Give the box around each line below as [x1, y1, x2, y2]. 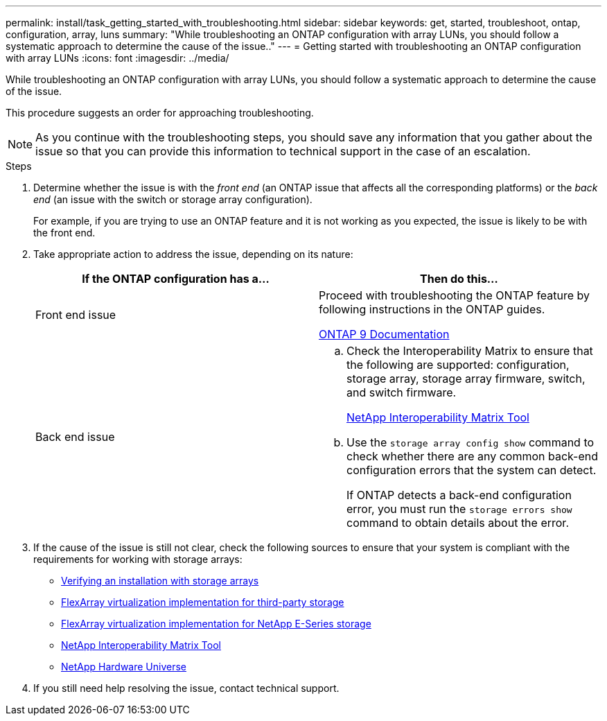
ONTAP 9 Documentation [319, 327, 450, 341]
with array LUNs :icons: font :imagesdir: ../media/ [6, 52, 229, 64]
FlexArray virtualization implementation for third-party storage [61, 596, 344, 608]
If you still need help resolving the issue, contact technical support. [33, 682, 340, 694]
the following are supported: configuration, [346, 358, 570, 372]
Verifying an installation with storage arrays [61, 575, 259, 587]
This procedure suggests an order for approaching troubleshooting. [6, 107, 314, 119]
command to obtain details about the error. [346, 516, 569, 530]
